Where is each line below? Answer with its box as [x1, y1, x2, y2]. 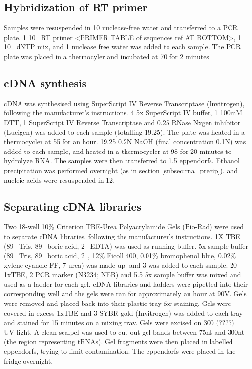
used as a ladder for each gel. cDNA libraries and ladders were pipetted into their [4, 279, 248, 289]
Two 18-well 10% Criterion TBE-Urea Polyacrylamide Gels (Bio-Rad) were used [4, 221, 244, 232]
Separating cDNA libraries [4, 198, 142, 214]
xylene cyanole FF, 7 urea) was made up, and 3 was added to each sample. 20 [4, 260, 237, 270]
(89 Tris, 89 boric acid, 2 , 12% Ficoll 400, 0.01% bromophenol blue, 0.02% [4, 250, 236, 260]
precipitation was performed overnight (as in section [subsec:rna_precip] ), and [4, 165, 238, 175]
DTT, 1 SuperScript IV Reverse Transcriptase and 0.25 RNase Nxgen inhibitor [4, 117, 241, 127]
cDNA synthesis [4, 75, 87, 90]
